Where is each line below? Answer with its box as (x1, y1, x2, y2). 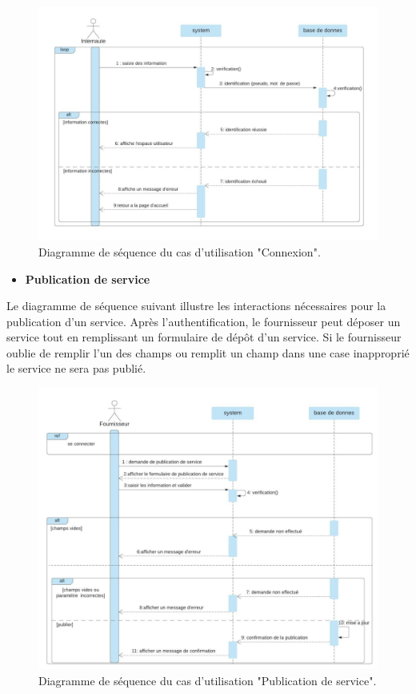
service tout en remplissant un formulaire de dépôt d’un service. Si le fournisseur (6, 329, 402, 345)
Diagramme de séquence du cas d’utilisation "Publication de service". (38, 672, 377, 688)
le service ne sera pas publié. (6, 360, 146, 377)
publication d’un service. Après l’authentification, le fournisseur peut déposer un (6, 313, 401, 329)
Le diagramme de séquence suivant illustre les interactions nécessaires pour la (6, 297, 386, 314)
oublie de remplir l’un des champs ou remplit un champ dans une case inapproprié (6, 344, 410, 361)
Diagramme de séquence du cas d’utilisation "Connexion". (38, 243, 321, 260)
